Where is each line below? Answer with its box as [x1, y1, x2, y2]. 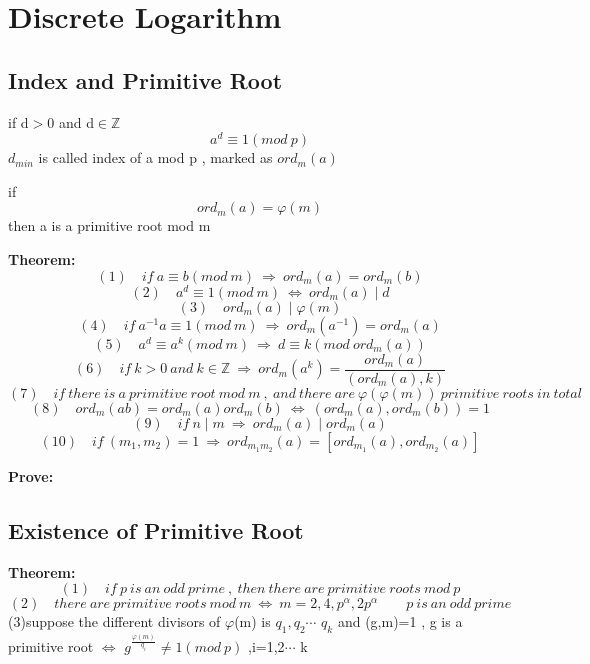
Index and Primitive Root [8, 64, 283, 95]
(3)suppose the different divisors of [8, 611, 221, 632]
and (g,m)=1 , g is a [337, 611, 463, 632]
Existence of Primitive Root [8, 514, 304, 545]
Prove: [8, 465, 54, 486]
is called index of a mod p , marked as [38, 147, 273, 168]
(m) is [234, 611, 271, 632]
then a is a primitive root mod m [8, 215, 211, 236]
